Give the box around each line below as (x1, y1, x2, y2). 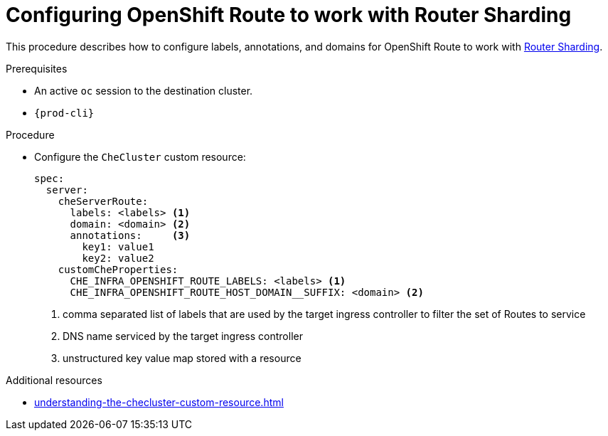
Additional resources (6, 373, 102, 386)
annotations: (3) (70, 229, 191, 241)
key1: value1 (82, 240, 154, 252)
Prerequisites (6, 62, 68, 75)
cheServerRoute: (58, 195, 149, 207)
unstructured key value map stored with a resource (63, 351, 302, 364)
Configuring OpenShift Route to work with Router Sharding (6, 3, 572, 27)
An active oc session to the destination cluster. (34, 84, 253, 97)
